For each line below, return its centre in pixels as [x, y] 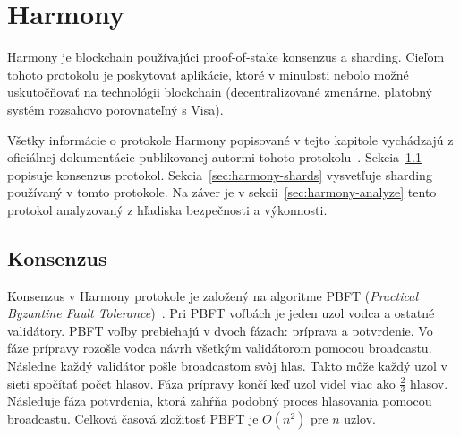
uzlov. [360, 419]
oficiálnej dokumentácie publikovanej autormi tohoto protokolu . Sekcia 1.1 [214, 157]
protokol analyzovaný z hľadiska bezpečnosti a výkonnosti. [167, 209]
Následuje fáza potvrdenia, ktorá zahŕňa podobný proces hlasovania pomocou [220, 401]
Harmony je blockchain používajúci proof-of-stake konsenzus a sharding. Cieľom [226, 57]
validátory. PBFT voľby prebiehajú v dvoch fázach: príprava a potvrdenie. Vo [220, 330]
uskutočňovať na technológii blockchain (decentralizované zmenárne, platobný [220, 92]
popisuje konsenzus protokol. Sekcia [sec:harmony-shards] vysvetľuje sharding [220, 174]
